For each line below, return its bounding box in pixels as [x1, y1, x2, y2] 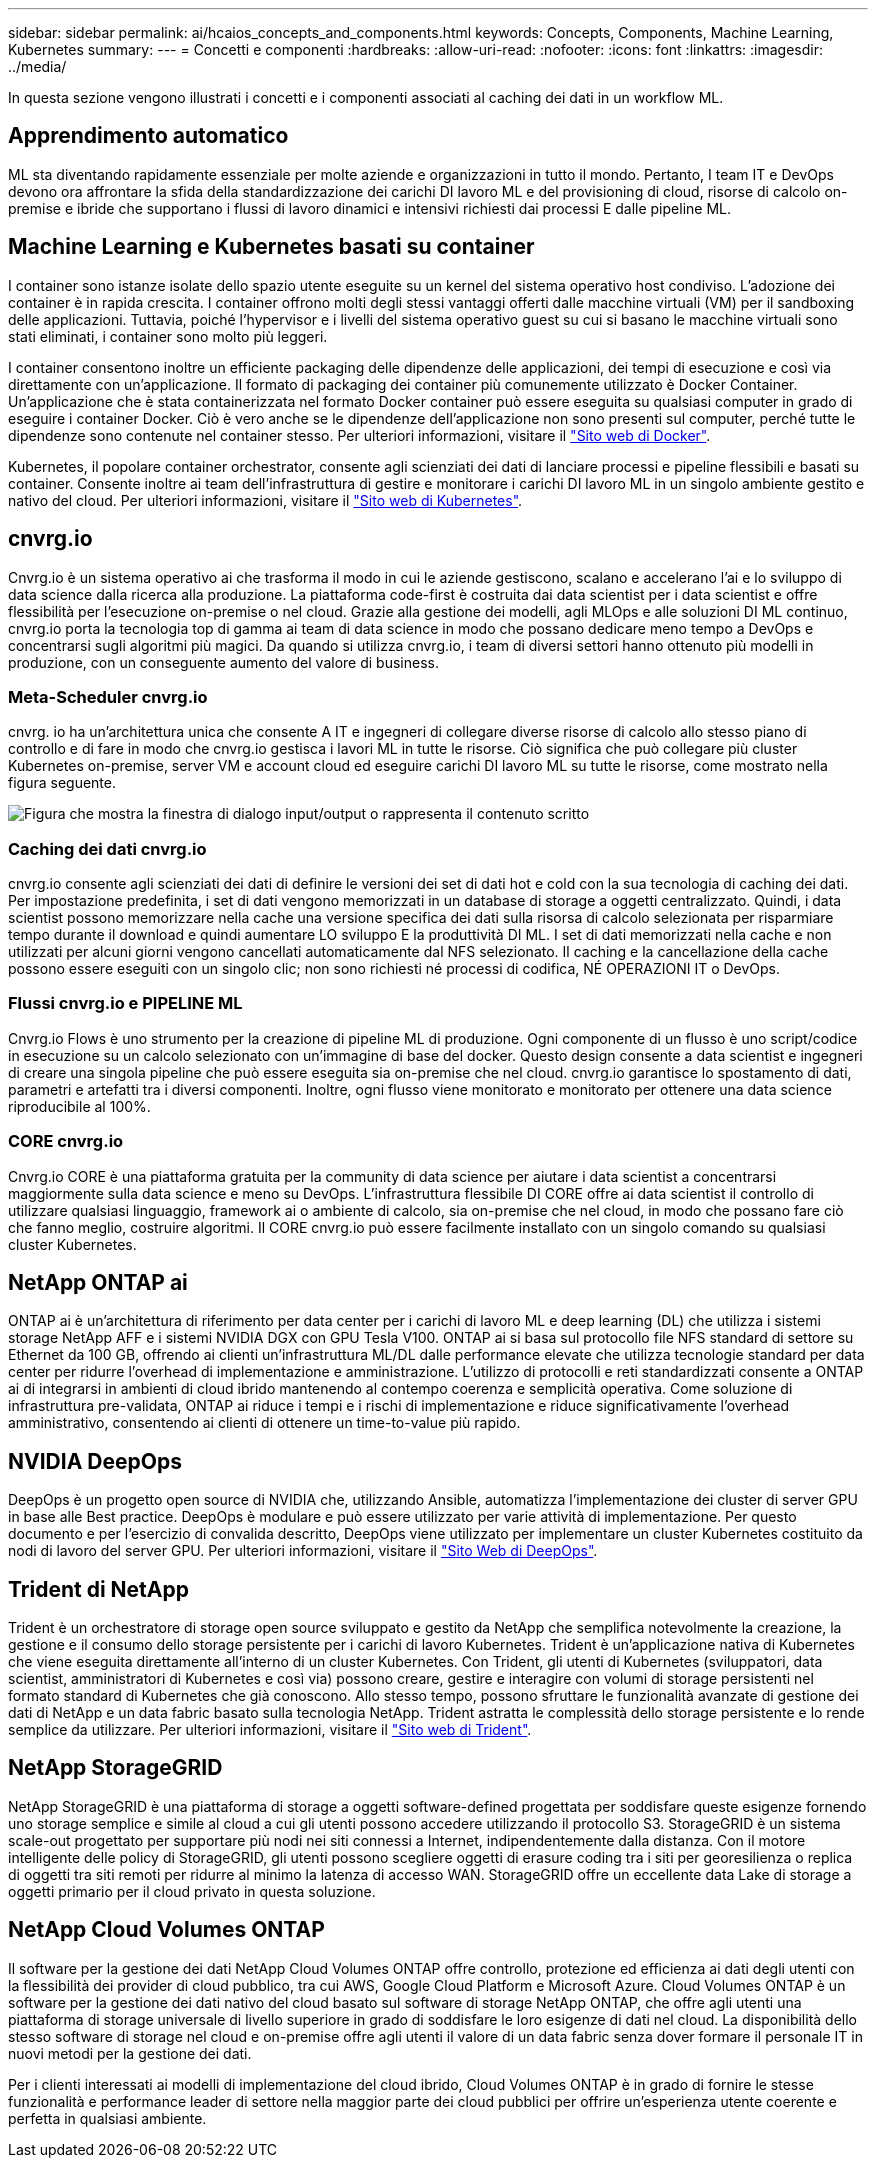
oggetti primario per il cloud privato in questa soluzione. [8, 1882, 376, 1900]
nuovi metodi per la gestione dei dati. [8, 2044, 252, 2062]
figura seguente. [8, 774, 116, 792]
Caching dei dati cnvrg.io [8, 838, 207, 859]
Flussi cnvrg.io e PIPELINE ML [8, 993, 243, 1014]
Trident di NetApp [8, 1576, 189, 1602]
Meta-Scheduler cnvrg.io [8, 686, 208, 707]
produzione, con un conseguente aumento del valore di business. [8, 653, 439, 671]
